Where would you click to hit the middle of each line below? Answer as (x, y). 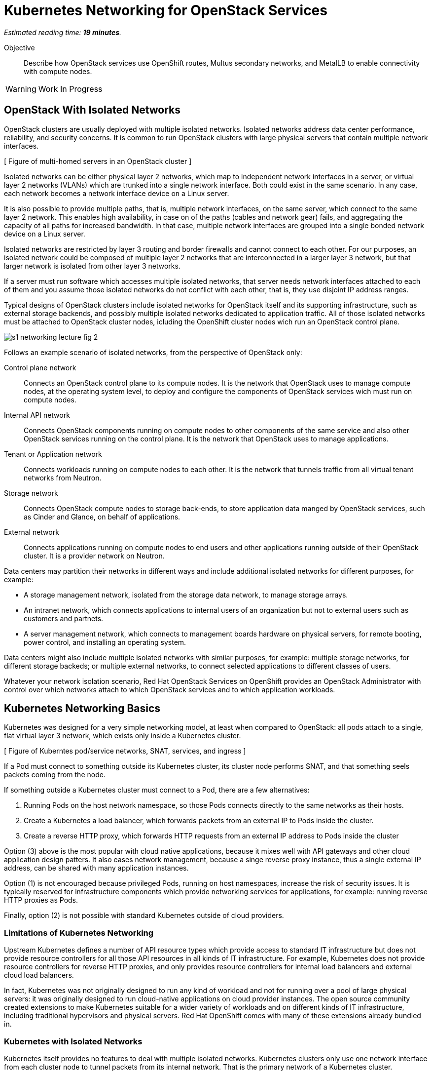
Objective (19, 47)
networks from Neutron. (63, 478)
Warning (21, 89)
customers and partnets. (64, 618)
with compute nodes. (58, 71)
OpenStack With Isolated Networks (92, 110)
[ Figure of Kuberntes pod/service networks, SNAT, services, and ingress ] (125, 751)
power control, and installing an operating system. (105, 642)
